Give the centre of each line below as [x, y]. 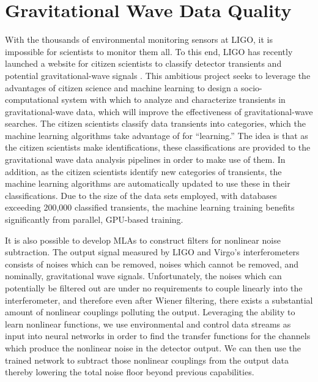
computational [32, 99]
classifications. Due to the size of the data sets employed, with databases [141, 195]
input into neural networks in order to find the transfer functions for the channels [158, 336]
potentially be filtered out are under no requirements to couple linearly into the [154, 288]
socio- [252, 87]
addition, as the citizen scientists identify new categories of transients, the [143, 171]
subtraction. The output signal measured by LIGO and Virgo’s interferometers [152, 252]
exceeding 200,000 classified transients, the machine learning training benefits [150, 207]
